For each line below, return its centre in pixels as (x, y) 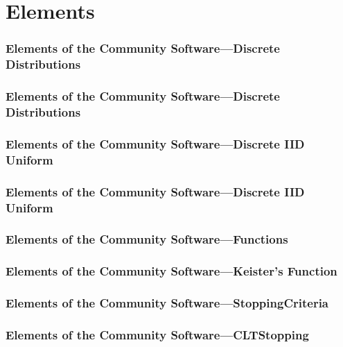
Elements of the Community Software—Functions (147, 239)
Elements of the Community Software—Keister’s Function (171, 271)
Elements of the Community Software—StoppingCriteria (167, 303)
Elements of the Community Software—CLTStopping (157, 334)
